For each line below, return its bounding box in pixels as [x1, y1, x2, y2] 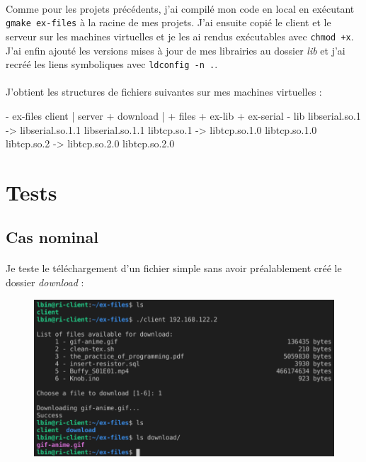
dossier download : [6, 275, 84, 290]
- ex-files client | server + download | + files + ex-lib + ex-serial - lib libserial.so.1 [6, 108, 361, 123]
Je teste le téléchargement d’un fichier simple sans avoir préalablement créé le [6, 261, 342, 276]
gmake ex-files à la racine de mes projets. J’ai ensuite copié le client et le [6, 15, 331, 30]
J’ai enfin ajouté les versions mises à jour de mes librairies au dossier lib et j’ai [6, 43, 345, 57]
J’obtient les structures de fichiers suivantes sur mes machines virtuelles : [6, 84, 322, 99]
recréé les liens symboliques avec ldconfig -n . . [6, 57, 218, 72]
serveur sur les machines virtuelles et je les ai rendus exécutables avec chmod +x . [6, 28, 354, 43]
